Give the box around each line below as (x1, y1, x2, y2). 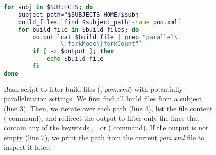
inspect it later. (4, 142, 51, 152)
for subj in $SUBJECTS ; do (4, 4, 93, 11)
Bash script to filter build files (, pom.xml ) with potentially (4, 83, 183, 94)
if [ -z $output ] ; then (32, 48, 114, 55)
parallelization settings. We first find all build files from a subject (4, 93, 202, 104)
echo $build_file (46, 55, 104, 63)
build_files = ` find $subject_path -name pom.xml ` (18, 18, 182, 26)
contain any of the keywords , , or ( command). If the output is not (4, 122, 209, 133)
